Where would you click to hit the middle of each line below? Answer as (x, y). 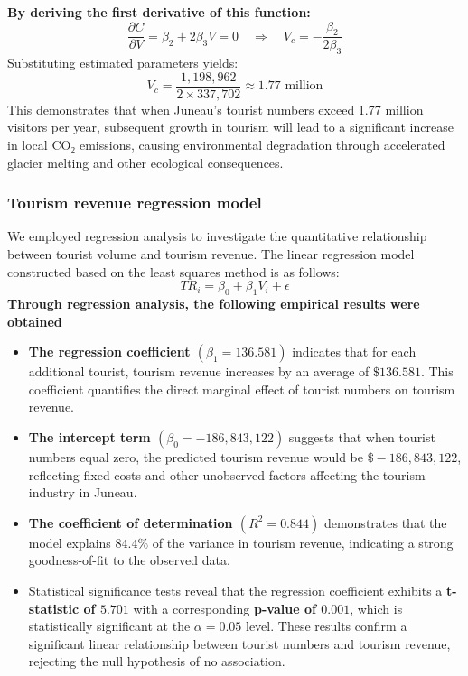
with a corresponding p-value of (225, 608)
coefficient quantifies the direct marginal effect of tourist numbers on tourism (242, 389)
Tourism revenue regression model (135, 203)
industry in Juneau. (83, 492)
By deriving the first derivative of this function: (159, 12)
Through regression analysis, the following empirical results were (214, 304)
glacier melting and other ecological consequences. (145, 162)
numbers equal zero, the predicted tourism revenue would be (196, 457)
